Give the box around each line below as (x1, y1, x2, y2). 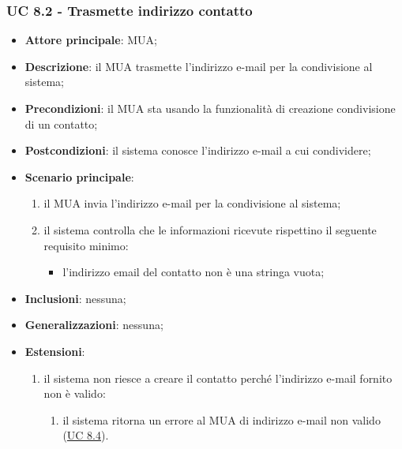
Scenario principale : (24, 168, 134, 185)
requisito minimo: (43, 237, 129, 253)
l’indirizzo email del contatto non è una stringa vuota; (62, 264, 325, 280)
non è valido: (43, 385, 106, 402)
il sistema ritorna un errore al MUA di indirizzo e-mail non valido (62, 411, 381, 428)
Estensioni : (24, 342, 85, 359)
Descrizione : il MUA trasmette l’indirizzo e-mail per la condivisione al (24, 58, 373, 74)
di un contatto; (24, 115, 98, 132)
